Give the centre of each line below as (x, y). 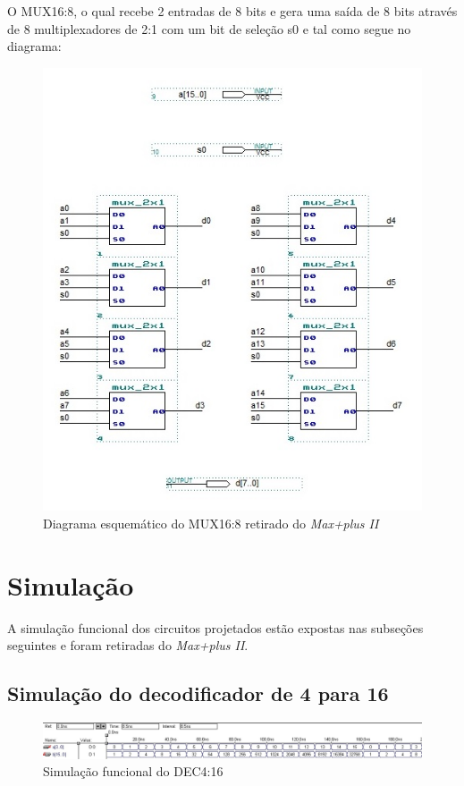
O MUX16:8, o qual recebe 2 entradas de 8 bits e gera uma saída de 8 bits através (232, 11)
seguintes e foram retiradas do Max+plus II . (128, 645)
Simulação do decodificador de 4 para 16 (198, 693)
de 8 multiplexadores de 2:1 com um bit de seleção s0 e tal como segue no (209, 28)
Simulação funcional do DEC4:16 (133, 771)
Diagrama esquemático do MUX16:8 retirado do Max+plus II (211, 523)
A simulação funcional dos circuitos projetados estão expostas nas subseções (215, 627)
